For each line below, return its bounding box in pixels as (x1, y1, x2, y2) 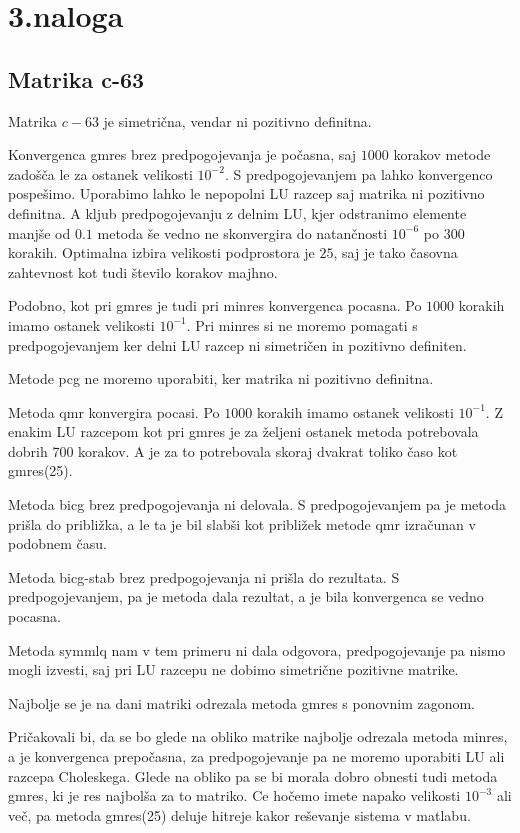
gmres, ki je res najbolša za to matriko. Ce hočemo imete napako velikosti (8, 785, 461, 806)
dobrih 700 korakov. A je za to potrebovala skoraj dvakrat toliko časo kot (8, 440, 458, 461)
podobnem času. (8, 533, 107, 554)
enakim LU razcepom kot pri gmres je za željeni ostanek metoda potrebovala (8, 421, 479, 442)
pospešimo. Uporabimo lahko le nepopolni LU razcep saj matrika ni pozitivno (8, 183, 485, 204)
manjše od (8, 222, 71, 243)
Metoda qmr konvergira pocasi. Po (8, 401, 220, 422)
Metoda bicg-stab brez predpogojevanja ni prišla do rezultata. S (8, 566, 400, 587)
